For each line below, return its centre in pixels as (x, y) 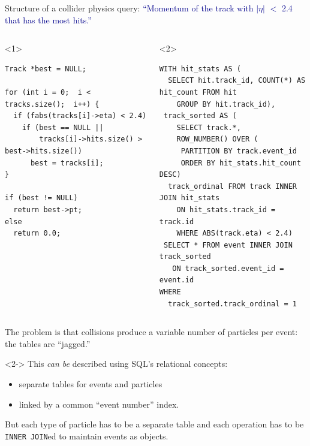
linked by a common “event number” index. (99, 404)
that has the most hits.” (48, 19)
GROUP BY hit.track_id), (226, 104)
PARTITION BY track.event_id (239, 151)
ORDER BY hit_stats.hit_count (241, 163)
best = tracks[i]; (67, 163)
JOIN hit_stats (189, 198)
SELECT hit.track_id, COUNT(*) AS (237, 81)
